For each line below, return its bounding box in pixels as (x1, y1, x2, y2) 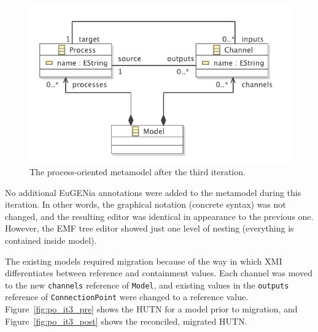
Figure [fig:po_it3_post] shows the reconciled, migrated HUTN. (5, 314, 247, 327)
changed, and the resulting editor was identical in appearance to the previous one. (5, 209, 314, 222)
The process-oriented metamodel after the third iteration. (29, 165, 246, 178)
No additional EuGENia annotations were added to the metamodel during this (5, 186, 301, 198)
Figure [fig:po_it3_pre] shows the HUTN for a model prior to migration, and (5, 303, 298, 315)
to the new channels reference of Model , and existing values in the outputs (5, 278, 289, 291)
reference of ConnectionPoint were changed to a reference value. (5, 290, 249, 303)
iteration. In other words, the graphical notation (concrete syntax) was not (5, 198, 286, 211)
